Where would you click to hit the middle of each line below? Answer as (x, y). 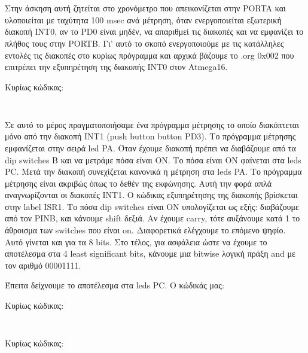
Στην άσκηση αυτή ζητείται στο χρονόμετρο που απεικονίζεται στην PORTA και (145, 8)
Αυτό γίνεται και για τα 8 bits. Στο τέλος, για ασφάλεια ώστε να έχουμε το (136, 241)
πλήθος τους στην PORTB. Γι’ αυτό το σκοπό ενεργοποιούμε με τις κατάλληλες (144, 43)
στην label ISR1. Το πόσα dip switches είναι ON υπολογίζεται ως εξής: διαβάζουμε (152, 206)
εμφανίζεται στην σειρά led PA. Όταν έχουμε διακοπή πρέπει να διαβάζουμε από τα (150, 147)
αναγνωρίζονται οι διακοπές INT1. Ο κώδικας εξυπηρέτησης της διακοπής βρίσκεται (151, 195)
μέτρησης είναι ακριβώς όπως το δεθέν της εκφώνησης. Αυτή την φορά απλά (138, 183)
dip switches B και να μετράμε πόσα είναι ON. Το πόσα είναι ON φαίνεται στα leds (153, 159)
